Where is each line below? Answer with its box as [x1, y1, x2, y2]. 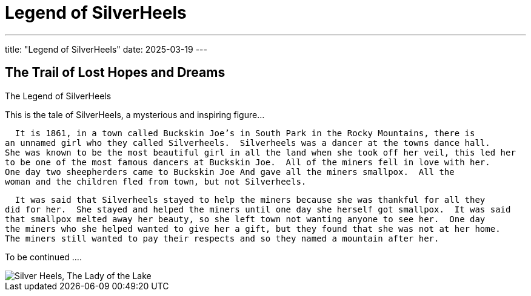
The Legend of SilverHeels [5, 90, 112, 101]
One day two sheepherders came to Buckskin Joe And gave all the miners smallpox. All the [5, 166, 455, 177]
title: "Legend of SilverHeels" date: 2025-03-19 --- [5, 44, 207, 54]
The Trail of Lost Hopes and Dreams [5, 65, 225, 81]
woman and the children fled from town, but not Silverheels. [5, 176, 307, 186]
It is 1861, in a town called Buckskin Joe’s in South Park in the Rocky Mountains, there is [15, 128, 475, 138]
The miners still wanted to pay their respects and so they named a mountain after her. [5, 233, 439, 243]
